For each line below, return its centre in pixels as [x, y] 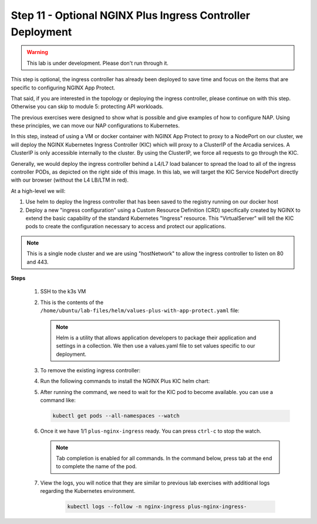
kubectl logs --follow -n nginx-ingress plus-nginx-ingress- [157, 507]
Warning [37, 52]
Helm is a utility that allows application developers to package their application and [156, 338]
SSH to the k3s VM [63, 292]
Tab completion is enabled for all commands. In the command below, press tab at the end [164, 458]
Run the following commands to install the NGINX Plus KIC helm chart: [125, 381]
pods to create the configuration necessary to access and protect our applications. [126, 226]
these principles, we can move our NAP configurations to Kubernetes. [95, 126]
